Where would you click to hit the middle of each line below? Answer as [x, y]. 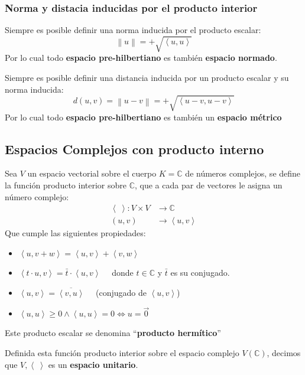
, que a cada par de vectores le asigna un [209, 185]
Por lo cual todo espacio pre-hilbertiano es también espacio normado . [141, 58]
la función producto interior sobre [66, 185]
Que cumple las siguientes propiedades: [75, 233]
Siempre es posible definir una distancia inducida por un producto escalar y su [147, 77]
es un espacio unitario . [93, 364]
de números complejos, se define [243, 173]
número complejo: [37, 196]
